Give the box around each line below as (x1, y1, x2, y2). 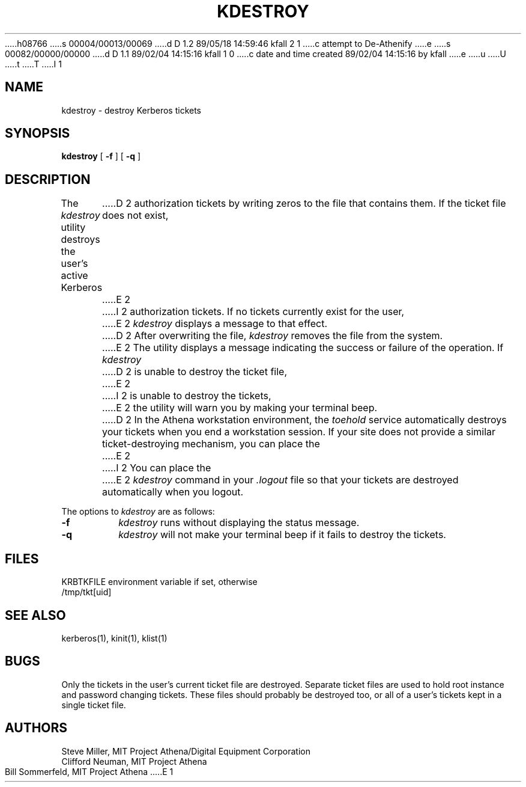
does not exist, (102, 209, 169, 222)
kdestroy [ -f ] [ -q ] (61, 151, 141, 162)
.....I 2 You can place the (102, 462, 211, 474)
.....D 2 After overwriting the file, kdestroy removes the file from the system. (102, 329, 443, 342)
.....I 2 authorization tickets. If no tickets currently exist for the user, (102, 305, 405, 318)
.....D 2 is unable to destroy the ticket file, (102, 366, 288, 378)
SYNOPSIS (5, 126, 70, 141)
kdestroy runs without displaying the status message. (118, 516, 360, 529)
